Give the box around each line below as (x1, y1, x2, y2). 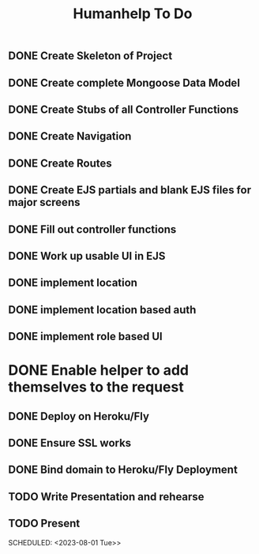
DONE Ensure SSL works (8, 436, 132, 450)
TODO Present (8, 517, 81, 530)
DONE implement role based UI (8, 330, 163, 343)
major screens (8, 196, 81, 209)
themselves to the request (8, 378, 184, 396)
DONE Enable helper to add (8, 361, 190, 380)
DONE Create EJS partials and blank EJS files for (8, 183, 251, 197)
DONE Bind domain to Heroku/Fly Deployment (8, 463, 238, 477)
